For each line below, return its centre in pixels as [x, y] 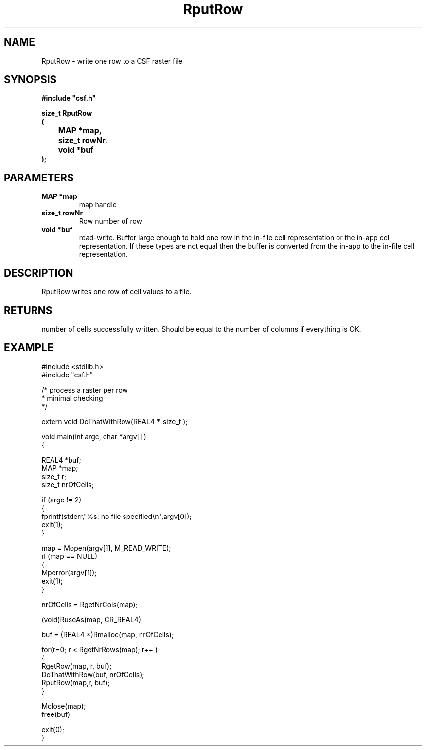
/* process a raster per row [85, 390]
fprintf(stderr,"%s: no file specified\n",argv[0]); [116, 516]
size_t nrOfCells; [68, 484]
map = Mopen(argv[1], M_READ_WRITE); [106, 548]
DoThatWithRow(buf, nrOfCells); [93, 674]
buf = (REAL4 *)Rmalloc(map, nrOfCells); [108, 634]
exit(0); [53, 729]
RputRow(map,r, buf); [76, 682]
